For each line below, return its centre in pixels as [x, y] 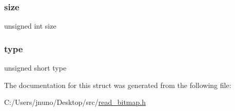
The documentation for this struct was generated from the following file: [118, 85]
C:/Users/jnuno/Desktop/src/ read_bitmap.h [75, 102]
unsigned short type [35, 68]
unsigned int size [30, 26]
